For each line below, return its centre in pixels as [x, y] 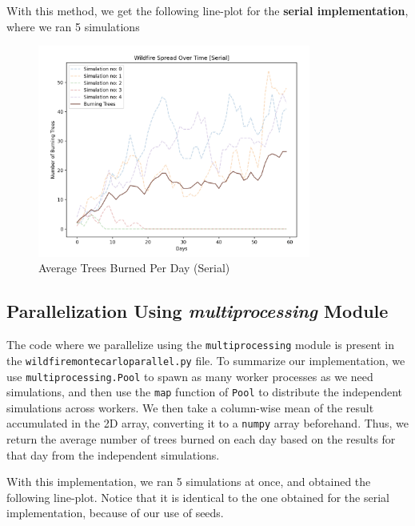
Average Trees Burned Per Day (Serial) [134, 268]
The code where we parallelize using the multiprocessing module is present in [200, 345]
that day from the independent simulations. [113, 454]
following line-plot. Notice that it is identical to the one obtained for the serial [198, 497]
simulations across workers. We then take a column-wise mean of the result [190, 407]
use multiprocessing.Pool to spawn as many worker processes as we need [190, 376]
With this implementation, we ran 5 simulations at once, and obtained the [189, 482]
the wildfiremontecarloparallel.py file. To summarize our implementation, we [206, 360]
